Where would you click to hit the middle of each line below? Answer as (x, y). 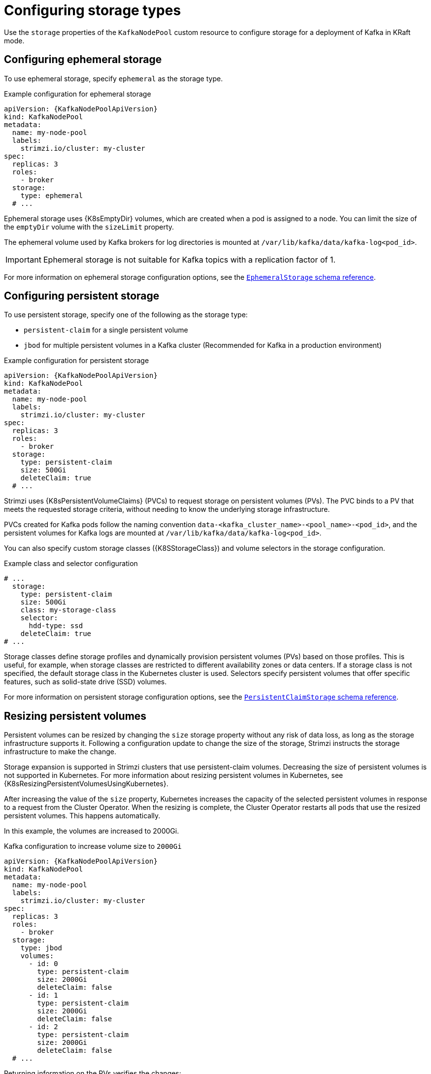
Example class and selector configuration (71, 564)
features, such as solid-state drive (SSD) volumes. (85, 682)
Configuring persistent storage (82, 296)
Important (23, 259)
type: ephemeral (52, 195)
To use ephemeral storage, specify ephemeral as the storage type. (114, 78)
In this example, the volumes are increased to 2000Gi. (92, 831)
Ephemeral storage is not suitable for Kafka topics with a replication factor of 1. (189, 259)
